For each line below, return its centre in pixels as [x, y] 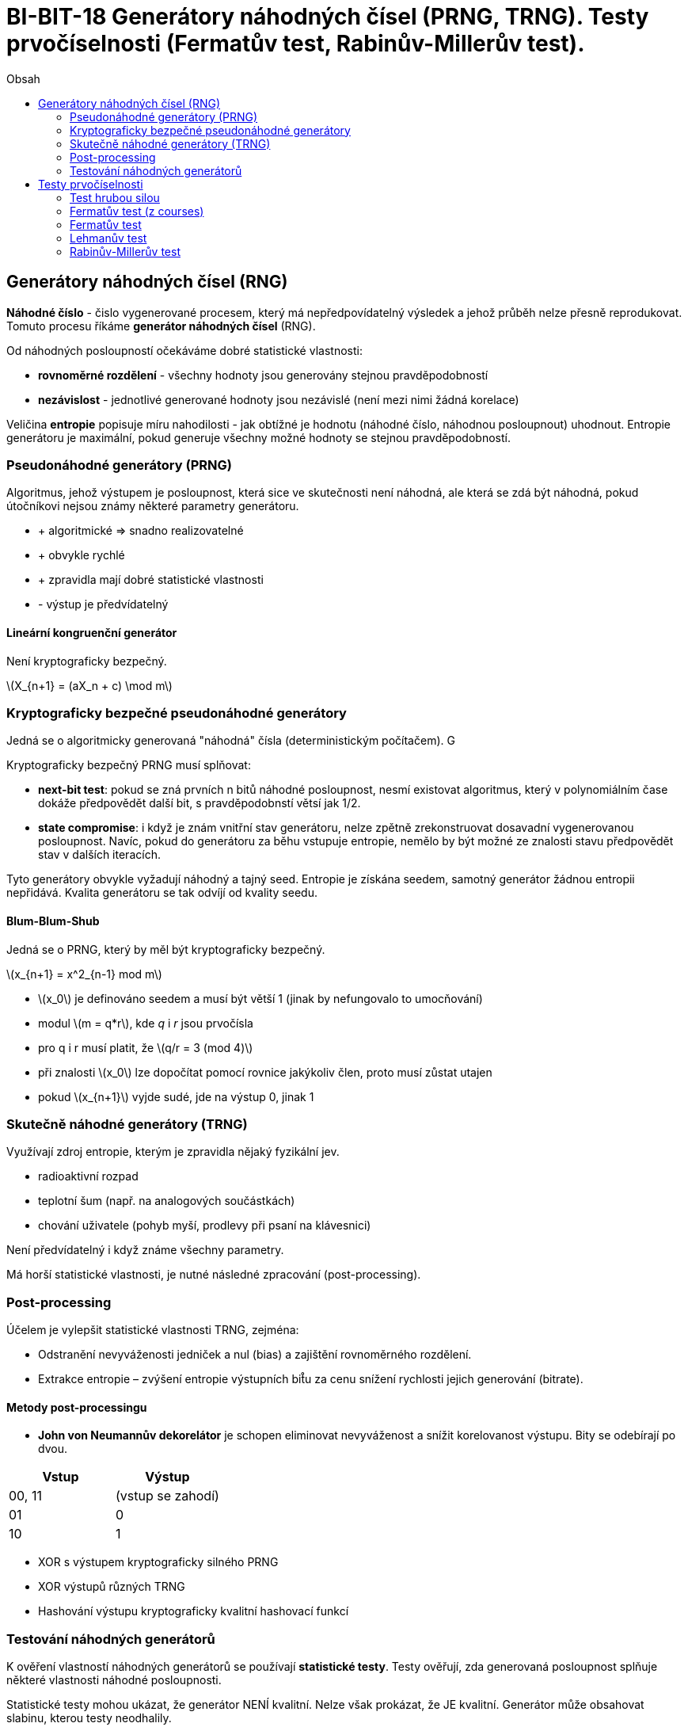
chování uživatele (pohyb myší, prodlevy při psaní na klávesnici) [205, 1226]
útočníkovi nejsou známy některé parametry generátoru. [153, 506]
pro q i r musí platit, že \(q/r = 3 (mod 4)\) [146, 1047]
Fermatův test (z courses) [137, 211]
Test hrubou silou [115, 197]
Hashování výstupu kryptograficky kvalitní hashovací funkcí [194, 1611]
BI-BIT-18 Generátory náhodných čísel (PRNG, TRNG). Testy [328, 17]
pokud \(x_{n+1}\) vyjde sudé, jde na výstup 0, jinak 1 [176, 1096]
